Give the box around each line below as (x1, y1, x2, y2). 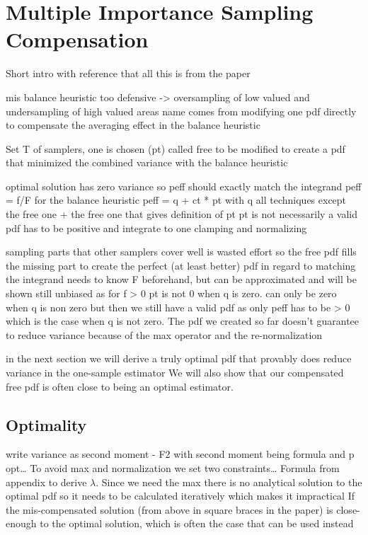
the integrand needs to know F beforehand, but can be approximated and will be (6, 272, 357, 287)
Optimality (6, 413, 87, 435)
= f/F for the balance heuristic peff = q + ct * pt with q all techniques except (6, 192, 347, 207)
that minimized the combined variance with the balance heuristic (6, 155, 288, 170)
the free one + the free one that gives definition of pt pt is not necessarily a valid (6, 207, 358, 222)
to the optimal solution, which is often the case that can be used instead (40, 516, 354, 531)
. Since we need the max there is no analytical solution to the (96, 474, 362, 489)
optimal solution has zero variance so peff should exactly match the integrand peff (6, 178, 362, 193)
